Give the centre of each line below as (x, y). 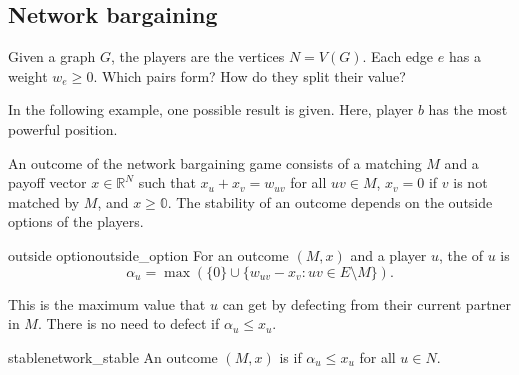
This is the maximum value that (107, 303)
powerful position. (63, 128)
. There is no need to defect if (128, 323)
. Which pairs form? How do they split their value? (249, 75)
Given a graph (52, 56)
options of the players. (76, 221)
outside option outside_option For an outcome (148, 254)
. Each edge (398, 56)
